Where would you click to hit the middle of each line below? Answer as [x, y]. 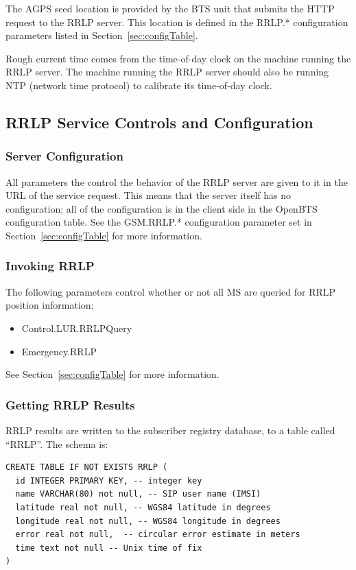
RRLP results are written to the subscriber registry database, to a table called [170, 430]
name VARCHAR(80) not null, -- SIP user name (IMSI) [138, 494]
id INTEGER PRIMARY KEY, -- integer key [109, 480]
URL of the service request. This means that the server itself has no [148, 195]
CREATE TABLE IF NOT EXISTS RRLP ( [87, 467]
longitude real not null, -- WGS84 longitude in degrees [148, 521]
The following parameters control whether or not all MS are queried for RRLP [171, 291]
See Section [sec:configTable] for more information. [112, 374]
